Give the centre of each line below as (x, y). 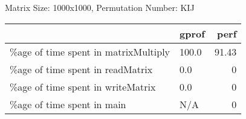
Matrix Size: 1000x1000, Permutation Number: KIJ (100, 7)
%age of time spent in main (68, 104)
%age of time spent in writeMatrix (83, 86)
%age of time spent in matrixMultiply (90, 51)
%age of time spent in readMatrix (81, 69)
